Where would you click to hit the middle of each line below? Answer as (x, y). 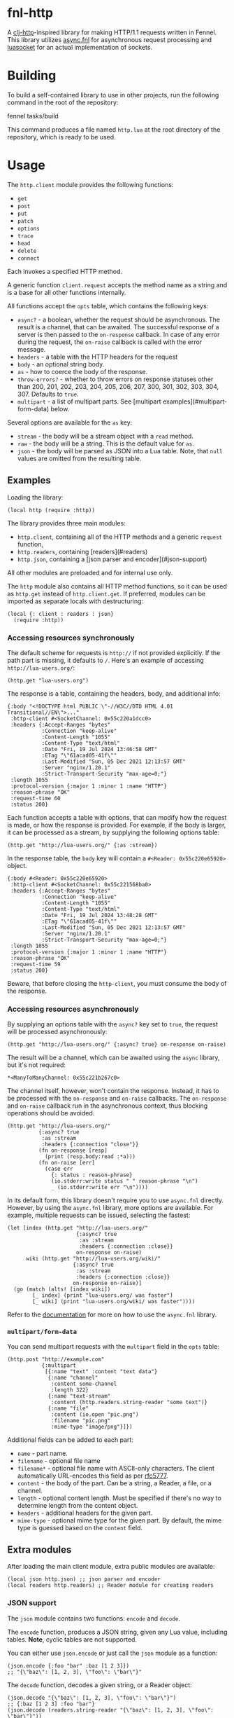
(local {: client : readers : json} (60, 614)
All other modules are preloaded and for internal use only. (90, 572)
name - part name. (42, 1453)
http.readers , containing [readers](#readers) (82, 551)
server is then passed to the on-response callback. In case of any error (118, 334)
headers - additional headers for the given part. (85, 1513)
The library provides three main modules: (66, 523)
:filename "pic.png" (81, 1420)
